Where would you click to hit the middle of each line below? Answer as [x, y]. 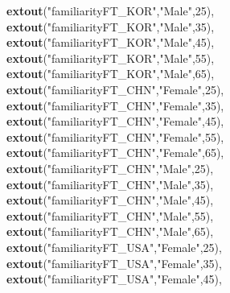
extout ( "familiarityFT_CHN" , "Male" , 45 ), [110, 200]
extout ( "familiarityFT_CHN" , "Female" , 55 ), [115, 136]
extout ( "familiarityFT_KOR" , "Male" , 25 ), [111, 10]
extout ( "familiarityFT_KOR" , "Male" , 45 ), [111, 42]
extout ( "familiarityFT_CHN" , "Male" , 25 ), [110, 168]
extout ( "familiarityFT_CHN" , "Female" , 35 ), [115, 105]
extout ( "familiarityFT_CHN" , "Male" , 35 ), [110, 184]
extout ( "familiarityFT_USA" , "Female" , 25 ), [114, 247]
